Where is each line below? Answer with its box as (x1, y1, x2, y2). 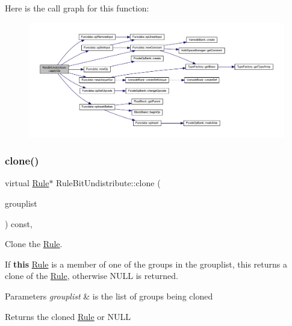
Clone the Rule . (5, 237, 63, 250)
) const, (5, 217, 33, 230)
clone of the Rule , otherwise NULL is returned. (5, 269, 178, 282)
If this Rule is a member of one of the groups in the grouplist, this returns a (5, 257, 287, 270)
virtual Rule (5, 177, 49, 189)
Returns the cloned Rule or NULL (5, 310, 131, 322)
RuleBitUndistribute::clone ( (56, 177, 161, 189)
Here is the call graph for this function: (5, 2, 149, 14)
